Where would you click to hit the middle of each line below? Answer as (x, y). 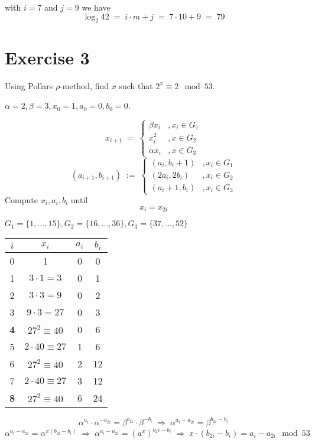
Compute (21, 200)
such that (136, 85)
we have (96, 7)
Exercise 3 (47, 57)
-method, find (85, 85)
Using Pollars (29, 85)
